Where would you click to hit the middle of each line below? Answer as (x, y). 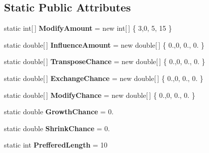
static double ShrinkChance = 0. (57, 128)
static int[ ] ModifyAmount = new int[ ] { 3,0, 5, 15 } (88, 28)
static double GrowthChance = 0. (59, 112)
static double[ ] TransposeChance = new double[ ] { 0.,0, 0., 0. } (105, 61)
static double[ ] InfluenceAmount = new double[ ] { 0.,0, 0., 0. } (104, 44)
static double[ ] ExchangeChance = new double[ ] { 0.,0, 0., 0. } (104, 78)
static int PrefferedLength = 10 (56, 145)
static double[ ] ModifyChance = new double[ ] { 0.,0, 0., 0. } (100, 95)
